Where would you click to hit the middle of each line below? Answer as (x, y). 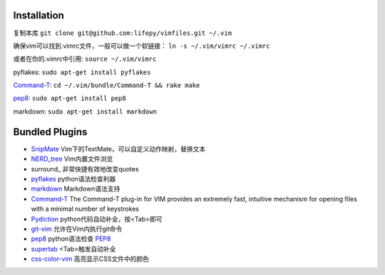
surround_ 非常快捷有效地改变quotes (85, 169)
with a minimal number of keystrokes (85, 209)
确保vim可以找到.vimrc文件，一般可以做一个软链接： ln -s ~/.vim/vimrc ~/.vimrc (142, 46)
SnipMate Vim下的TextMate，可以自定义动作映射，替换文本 (118, 149)
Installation (38, 15)
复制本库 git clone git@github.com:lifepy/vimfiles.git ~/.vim (122, 33)
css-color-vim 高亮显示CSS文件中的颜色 (90, 259)
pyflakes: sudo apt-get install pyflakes (82, 72)
